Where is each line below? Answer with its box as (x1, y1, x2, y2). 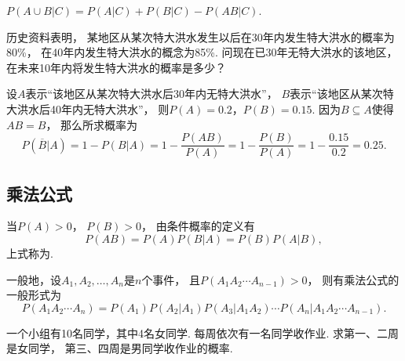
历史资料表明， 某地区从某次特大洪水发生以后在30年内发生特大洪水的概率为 (6, 28, 395, 45)
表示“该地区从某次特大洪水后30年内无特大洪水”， (25, 85, 278, 102)
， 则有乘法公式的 (307, 271, 400, 287)
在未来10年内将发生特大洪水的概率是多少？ (6, 59, 226, 75)
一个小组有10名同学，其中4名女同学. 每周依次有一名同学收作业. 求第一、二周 (6, 324, 400, 341)
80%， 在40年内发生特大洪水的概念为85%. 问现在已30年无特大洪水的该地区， (6, 44, 398, 60)
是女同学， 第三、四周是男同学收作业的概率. (6, 340, 233, 356)
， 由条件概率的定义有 (141, 218, 255, 234)
